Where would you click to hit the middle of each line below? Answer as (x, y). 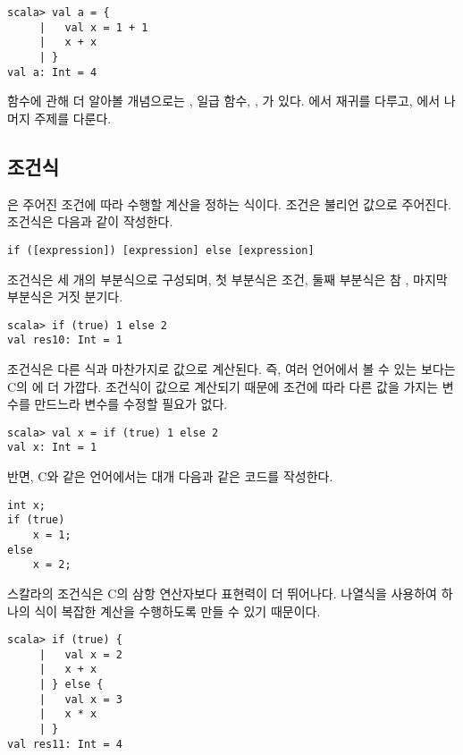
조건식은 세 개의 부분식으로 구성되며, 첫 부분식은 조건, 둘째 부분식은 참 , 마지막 (227, 279)
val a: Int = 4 (52, 72)
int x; (26, 505)
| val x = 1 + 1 (93, 27)
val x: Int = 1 (52, 448)
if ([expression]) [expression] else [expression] (161, 250)
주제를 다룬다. (73, 118)
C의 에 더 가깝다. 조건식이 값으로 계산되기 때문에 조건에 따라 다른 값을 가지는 (223, 386)
